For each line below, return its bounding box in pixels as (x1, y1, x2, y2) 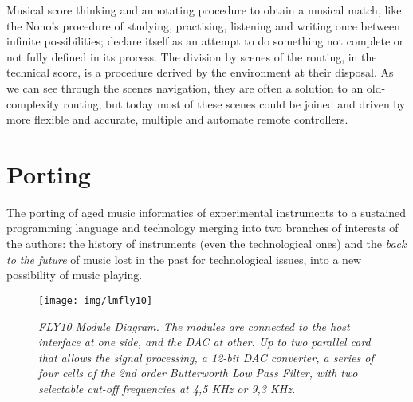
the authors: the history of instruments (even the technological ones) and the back (6, 235, 407, 252)
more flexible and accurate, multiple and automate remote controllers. (6, 111, 348, 128)
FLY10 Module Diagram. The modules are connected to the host (38, 317, 350, 334)
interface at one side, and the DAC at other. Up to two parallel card (38, 333, 371, 350)
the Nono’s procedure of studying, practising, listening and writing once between (6, 17, 401, 33)
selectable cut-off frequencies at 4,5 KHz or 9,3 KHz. (38, 380, 296, 396)
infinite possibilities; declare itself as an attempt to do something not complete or (6, 33, 404, 49)
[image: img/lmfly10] (38, 294, 153, 306)
